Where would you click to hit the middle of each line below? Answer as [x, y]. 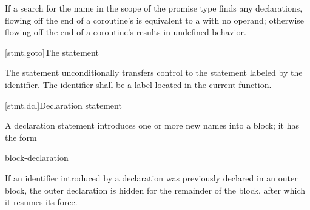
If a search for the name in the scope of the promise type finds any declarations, [154, 8]
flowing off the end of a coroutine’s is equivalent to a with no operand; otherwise [155, 20]
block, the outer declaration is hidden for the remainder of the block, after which [155, 190]
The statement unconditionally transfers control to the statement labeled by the [154, 73]
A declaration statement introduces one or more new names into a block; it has [152, 125]
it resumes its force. [41, 202]
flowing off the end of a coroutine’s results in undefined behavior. [126, 32]
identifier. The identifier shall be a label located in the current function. [138, 84]
